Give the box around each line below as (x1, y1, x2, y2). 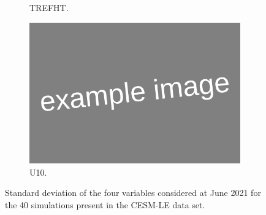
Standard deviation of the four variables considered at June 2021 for (5, 186, 261, 199)
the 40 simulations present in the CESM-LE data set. (5, 198, 205, 211)
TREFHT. (29, 1, 69, 14)
